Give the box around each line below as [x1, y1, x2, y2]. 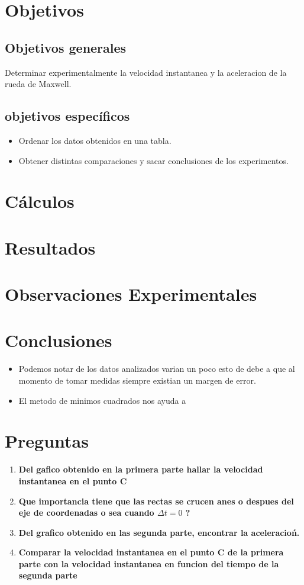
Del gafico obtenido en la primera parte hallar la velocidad [18, 463, 263, 475]
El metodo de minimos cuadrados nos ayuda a [18, 394, 186, 406]
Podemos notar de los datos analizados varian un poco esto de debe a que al [18, 362, 295, 375]
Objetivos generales [5, 38, 127, 56]
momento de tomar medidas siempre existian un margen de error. [18, 374, 256, 386]
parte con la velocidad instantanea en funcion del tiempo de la [18, 557, 279, 570]
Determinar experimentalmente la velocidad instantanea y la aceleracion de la [5, 66, 287, 78]
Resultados [5, 235, 96, 259]
